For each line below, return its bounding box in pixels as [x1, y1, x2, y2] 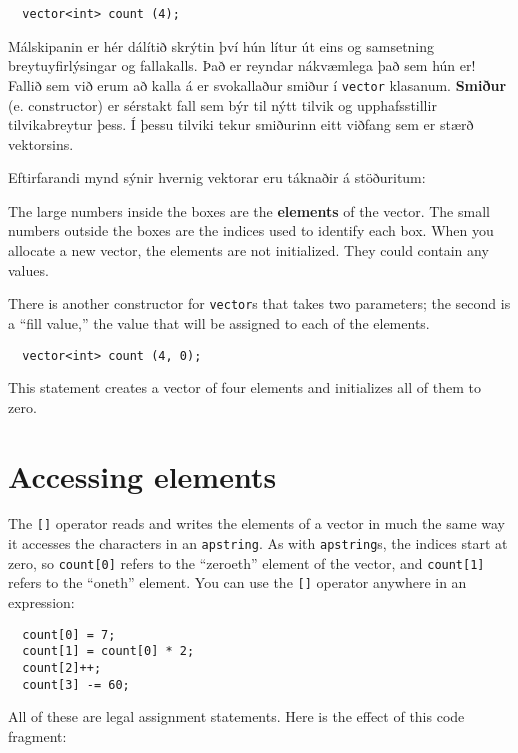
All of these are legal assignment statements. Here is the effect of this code [8, 706, 465, 727]
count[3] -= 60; [22, 677, 130, 692]
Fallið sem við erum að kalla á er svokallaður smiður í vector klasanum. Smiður [8, 74, 507, 95]
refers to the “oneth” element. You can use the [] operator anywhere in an [8, 572, 467, 593]
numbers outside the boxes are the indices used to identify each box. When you [8, 220, 494, 241]
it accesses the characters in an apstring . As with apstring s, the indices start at [8, 533, 508, 554]
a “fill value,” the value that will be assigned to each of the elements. [8, 312, 430, 333]
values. [8, 259, 49, 280]
